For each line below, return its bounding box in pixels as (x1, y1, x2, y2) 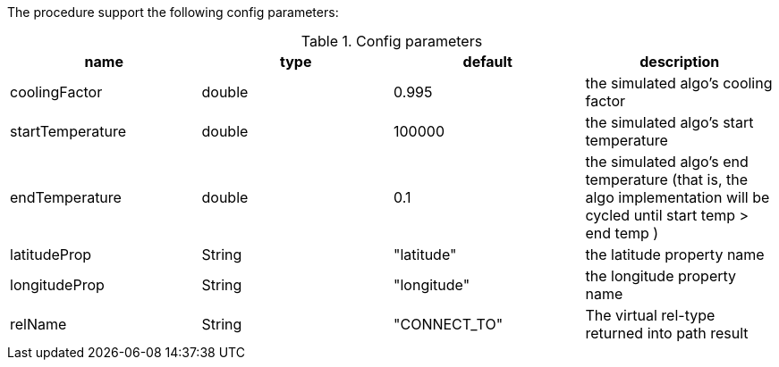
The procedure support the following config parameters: (7, 4, 339, 20)
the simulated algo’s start (585, 113, 754, 131)
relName (10, 315, 67, 333)
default (462, 53, 512, 71)
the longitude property (585, 267, 737, 285)
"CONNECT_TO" (394, 315, 504, 333)
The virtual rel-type (585, 306, 715, 324)
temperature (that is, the (585, 171, 749, 188)
